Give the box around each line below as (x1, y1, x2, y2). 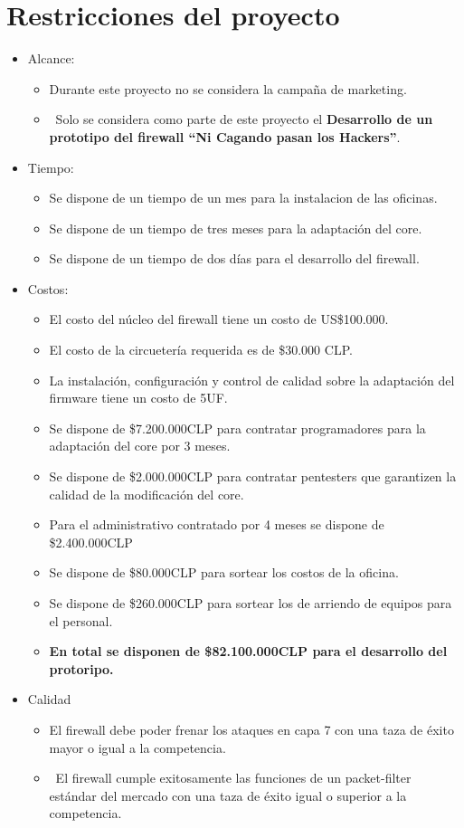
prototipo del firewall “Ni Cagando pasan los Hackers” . (49, 127, 401, 146)
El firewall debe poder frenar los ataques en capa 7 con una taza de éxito (49, 719, 454, 738)
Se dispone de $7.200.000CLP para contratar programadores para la (49, 418, 426, 437)
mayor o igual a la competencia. (49, 738, 226, 757)
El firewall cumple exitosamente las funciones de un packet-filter (55, 768, 412, 787)
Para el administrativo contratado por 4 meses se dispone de (49, 515, 384, 534)
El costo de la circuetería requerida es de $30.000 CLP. (49, 340, 353, 359)
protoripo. (49, 659, 114, 678)
